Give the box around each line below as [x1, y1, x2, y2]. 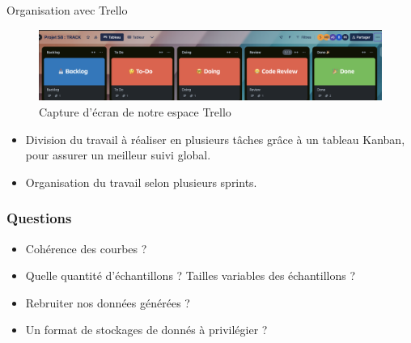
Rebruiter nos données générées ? [25, 294, 190, 311]
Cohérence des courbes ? [25, 239, 147, 256]
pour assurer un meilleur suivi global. [25, 146, 211, 163]
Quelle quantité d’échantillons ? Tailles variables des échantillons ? [25, 267, 355, 284]
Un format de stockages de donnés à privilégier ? [25, 321, 268, 338]
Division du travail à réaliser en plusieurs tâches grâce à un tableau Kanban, [25, 130, 405, 147]
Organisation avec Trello [6, 2, 128, 18]
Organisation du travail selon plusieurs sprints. [25, 173, 257, 190]
